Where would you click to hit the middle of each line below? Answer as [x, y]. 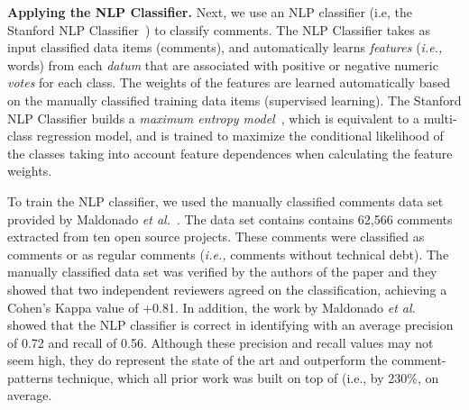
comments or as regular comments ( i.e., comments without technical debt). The [228, 254]
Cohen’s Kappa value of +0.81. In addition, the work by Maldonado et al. [212, 307]
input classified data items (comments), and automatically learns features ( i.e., [225, 47]
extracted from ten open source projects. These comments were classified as [216, 237]
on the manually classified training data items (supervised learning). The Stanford [234, 100]
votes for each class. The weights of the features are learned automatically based [229, 82]
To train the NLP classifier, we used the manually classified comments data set [225, 200]
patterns [30, 377]
